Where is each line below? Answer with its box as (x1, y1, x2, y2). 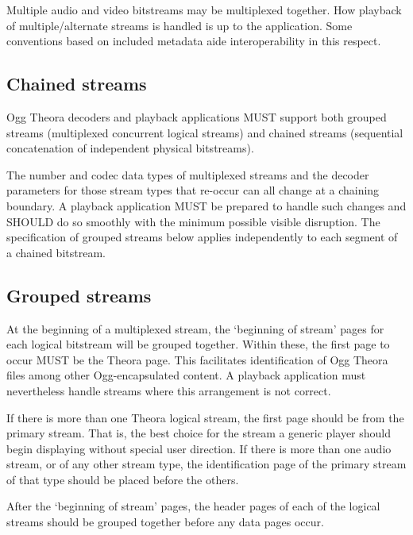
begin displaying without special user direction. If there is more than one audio (6, 440, 392, 456)
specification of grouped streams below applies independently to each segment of (6, 229, 398, 245)
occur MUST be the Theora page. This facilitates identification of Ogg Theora (6, 351, 388, 368)
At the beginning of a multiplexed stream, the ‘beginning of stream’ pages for (6, 320, 384, 337)
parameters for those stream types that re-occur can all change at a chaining (6, 182, 380, 198)
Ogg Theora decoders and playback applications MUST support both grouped (6, 108, 387, 125)
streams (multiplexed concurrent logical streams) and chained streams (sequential (6, 124, 403, 140)
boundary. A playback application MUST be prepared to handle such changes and (6, 197, 407, 214)
